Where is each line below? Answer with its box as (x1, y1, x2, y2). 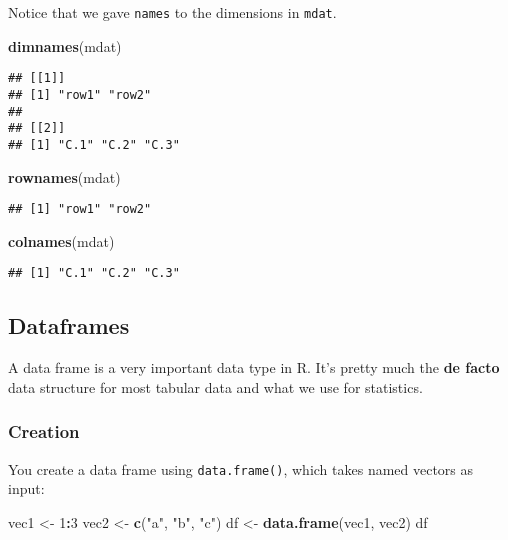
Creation (8, 419, 80, 444)
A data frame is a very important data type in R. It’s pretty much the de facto (8, 357, 500, 378)
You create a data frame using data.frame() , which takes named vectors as (8, 458, 474, 479)
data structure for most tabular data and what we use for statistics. (8, 376, 423, 397)
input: (8, 478, 45, 499)
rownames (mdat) (8, 166, 121, 187)
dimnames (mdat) (8, 35, 122, 56)
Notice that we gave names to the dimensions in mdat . (8, 2, 337, 22)
